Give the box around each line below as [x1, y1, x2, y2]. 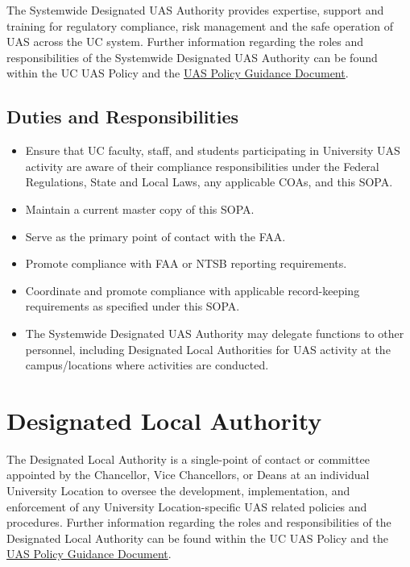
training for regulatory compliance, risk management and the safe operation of [6, 17, 393, 34]
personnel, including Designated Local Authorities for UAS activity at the [25, 340, 391, 357]
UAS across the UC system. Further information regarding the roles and [6, 33, 364, 50]
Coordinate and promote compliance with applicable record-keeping [25, 281, 360, 298]
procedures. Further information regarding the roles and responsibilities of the [6, 514, 391, 531]
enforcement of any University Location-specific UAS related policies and [6, 498, 367, 515]
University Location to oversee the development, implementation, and [6, 482, 350, 499]
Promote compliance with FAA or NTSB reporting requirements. [25, 255, 347, 272]
